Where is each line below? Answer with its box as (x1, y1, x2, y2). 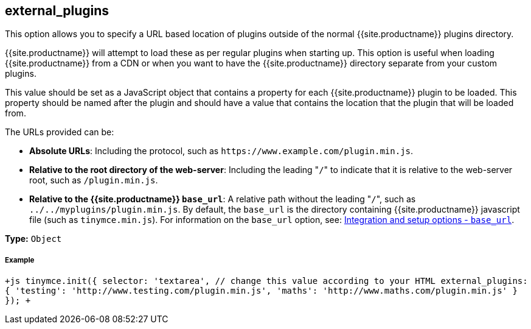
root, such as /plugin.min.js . (29, 175, 158, 186)
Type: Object (5, 233, 62, 244)
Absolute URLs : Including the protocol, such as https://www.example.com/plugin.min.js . (29, 146, 414, 157)
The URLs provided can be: (5, 127, 114, 138)
